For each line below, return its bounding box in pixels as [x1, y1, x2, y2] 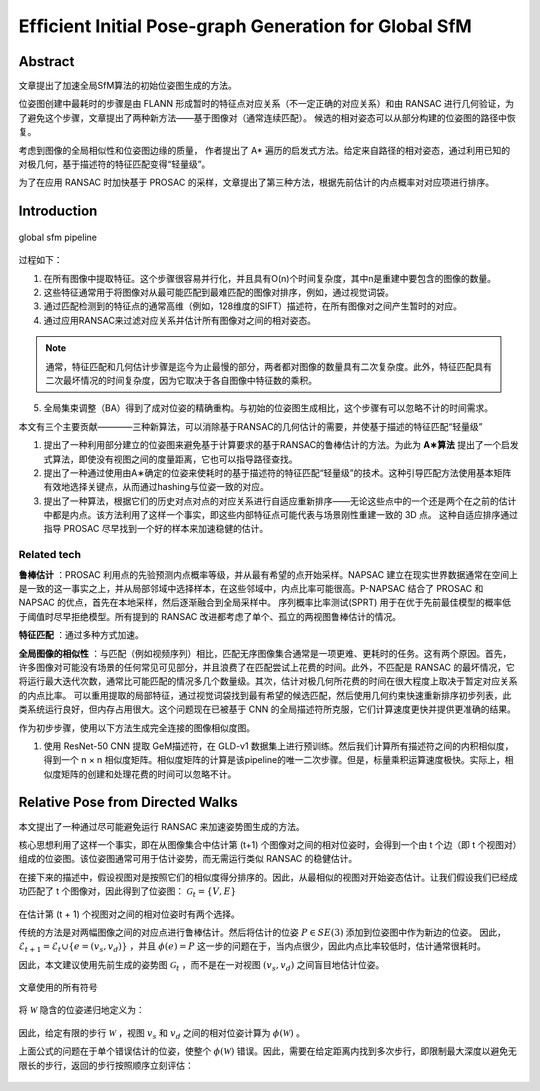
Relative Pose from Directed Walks [18, 794, 239, 811]
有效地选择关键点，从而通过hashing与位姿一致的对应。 [43, 481, 270, 493]
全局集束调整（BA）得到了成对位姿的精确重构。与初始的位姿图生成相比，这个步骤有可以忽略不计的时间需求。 [43, 402, 494, 414]
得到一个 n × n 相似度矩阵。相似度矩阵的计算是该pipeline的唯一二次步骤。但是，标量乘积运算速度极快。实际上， [43, 754, 505, 766]
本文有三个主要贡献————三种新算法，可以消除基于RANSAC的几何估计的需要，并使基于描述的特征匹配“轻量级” [18, 420, 483, 432]
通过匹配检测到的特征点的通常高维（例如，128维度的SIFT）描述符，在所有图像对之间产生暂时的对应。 [43, 300, 462, 312]
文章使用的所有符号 [18, 981, 98, 994]
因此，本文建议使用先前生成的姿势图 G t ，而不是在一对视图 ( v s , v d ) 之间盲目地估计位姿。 [18, 958, 385, 973]
